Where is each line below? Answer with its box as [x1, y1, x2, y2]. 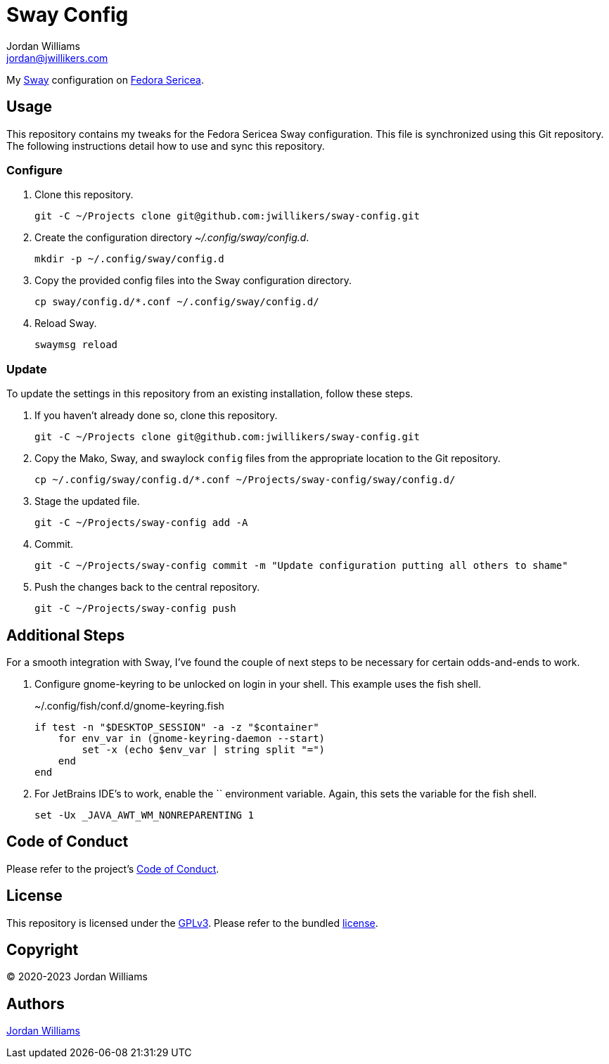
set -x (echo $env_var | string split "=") [82, 743, 326, 755]
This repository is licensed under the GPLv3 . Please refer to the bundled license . [6, 916, 378, 929]
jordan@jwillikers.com [6, 51, 108, 64]
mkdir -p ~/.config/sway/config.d [34, 253, 224, 265]
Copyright [6, 941, 79, 959]
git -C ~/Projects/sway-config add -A [34, 517, 248, 529]
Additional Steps [6, 626, 125, 644]
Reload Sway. [34, 317, 97, 330]
